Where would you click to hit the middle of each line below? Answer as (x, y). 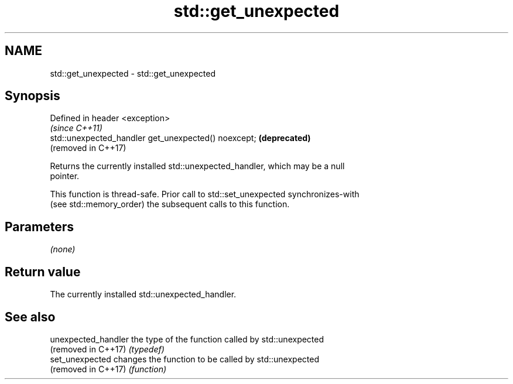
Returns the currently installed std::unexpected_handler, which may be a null (197, 166)
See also (30, 317)
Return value (43, 272)
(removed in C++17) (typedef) (107, 349)
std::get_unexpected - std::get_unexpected (133, 73)
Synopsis (33, 96)
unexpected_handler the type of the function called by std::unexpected (187, 339)
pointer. (65, 176)
